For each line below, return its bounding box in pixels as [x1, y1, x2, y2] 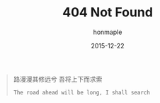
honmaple [93, 28, 122, 36]
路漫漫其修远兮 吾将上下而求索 [13, 75, 103, 83]
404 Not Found [62, 4, 154, 21]
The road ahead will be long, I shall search [13, 89, 150, 96]
